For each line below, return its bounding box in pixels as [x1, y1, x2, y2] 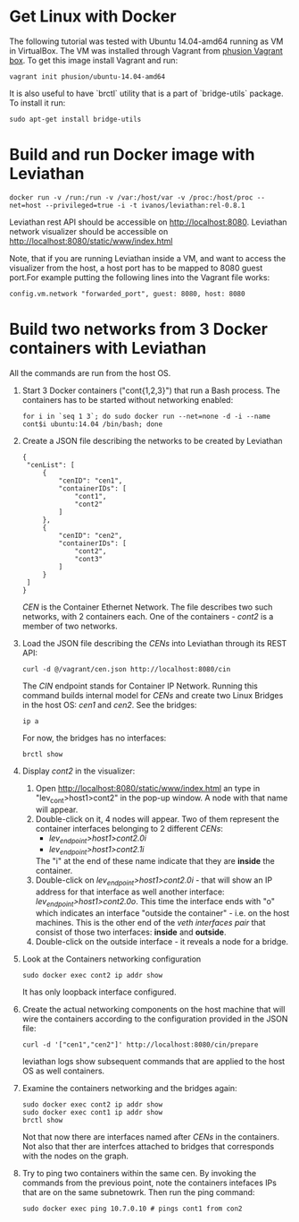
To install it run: [9, 97, 66, 108]
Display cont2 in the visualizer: [21, 765, 136, 776]
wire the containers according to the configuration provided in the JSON [21, 1013, 288, 1024]
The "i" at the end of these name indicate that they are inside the [35, 856, 275, 867]
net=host [9, 201, 42, 209]
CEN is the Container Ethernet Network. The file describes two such [21, 602, 273, 612]
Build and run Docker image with [9, 145, 256, 165]
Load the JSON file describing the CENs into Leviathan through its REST [21, 637, 287, 648]
